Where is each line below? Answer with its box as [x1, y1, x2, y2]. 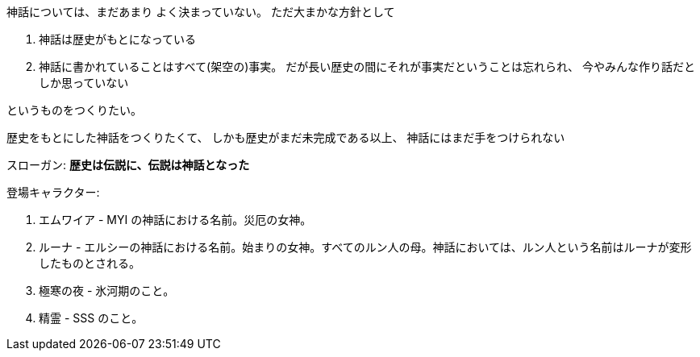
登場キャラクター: [6, 185, 100, 199]
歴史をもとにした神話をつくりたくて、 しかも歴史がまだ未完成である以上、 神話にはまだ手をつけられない [6, 131, 565, 144]
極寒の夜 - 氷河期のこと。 [39, 284, 175, 297]
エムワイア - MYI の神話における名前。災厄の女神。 [39, 213, 312, 226]
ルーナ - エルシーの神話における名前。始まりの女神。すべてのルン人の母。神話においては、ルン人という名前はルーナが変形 [39, 240, 692, 254]
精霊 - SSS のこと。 [39, 311, 144, 325]
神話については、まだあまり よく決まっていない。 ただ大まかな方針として [6, 5, 395, 19]
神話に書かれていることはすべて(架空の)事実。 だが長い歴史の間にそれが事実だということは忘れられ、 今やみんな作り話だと [39, 60, 695, 73]
